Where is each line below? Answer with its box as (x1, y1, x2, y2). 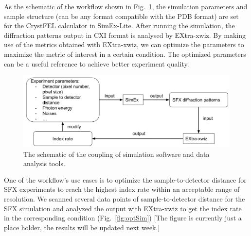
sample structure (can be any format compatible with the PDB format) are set (4, 11, 239, 21)
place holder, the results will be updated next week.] (4, 222, 160, 232)
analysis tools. (23, 158, 65, 169)
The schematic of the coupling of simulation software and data (23, 149, 210, 159)
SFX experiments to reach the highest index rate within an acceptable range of (4, 184, 240, 194)
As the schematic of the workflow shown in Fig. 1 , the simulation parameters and (4, 1, 248, 11)
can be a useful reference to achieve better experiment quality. (4, 58, 189, 68)
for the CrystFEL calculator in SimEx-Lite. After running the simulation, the (4, 20, 235, 31)
